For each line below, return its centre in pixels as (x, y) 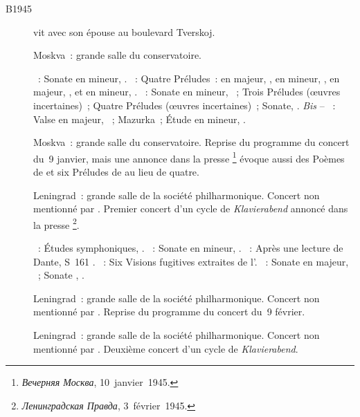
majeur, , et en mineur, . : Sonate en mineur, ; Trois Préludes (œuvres (187, 92)
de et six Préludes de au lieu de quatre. (116, 172)
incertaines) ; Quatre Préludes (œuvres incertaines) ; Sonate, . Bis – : (184, 105)
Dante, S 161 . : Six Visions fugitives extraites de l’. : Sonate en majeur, (191, 261)
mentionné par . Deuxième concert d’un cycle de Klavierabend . (166, 348)
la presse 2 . (56, 223)
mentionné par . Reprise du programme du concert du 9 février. (169, 312)
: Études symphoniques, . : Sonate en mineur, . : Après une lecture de (190, 248)
